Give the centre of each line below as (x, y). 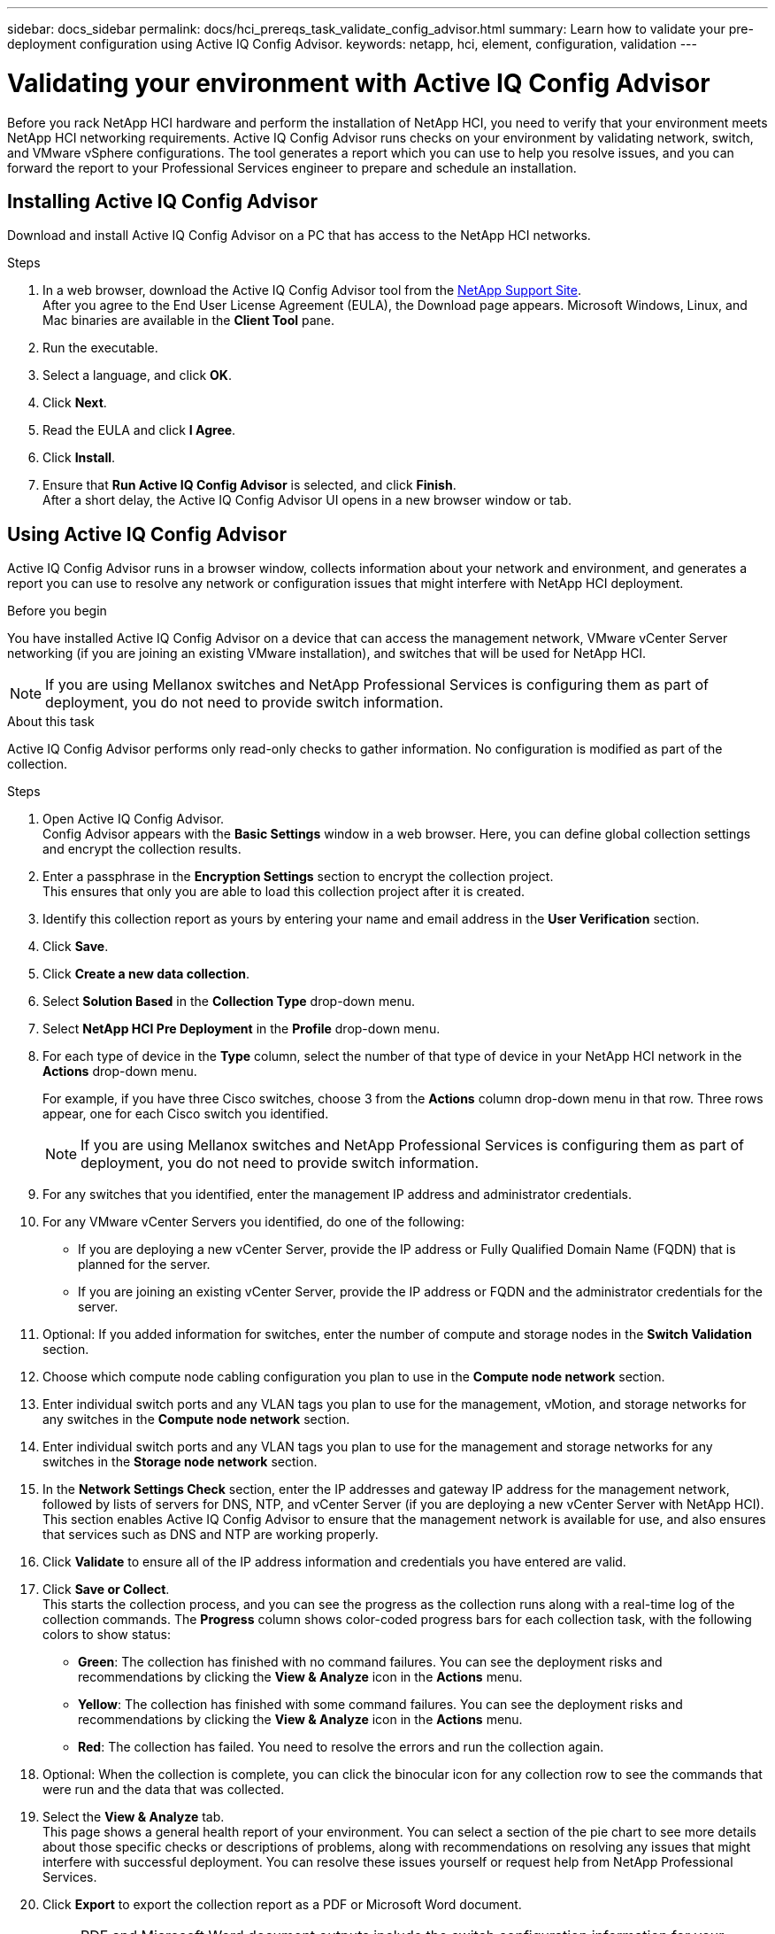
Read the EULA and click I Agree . (139, 430)
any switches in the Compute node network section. (196, 1420)
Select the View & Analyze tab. (134, 1817)
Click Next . (75, 403)
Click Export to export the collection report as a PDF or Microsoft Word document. (282, 1905)
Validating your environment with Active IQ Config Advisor (359, 83)
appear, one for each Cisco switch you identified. (186, 1114)
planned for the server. (144, 1265)
